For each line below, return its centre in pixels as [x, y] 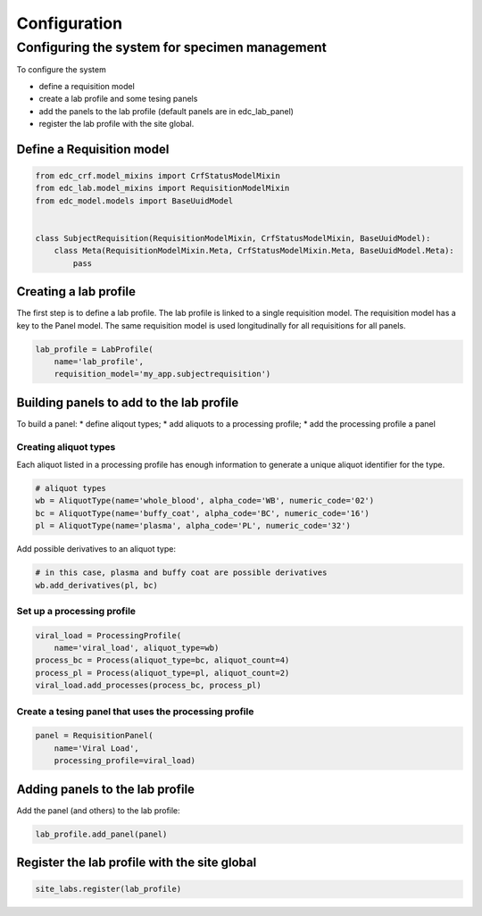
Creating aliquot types [66, 446]
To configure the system [61, 70]
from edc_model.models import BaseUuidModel [134, 200]
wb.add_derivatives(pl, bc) [96, 585]
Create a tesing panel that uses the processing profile [135, 712]
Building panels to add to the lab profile [128, 402]
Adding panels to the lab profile [106, 789]
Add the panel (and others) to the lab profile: [98, 810]
